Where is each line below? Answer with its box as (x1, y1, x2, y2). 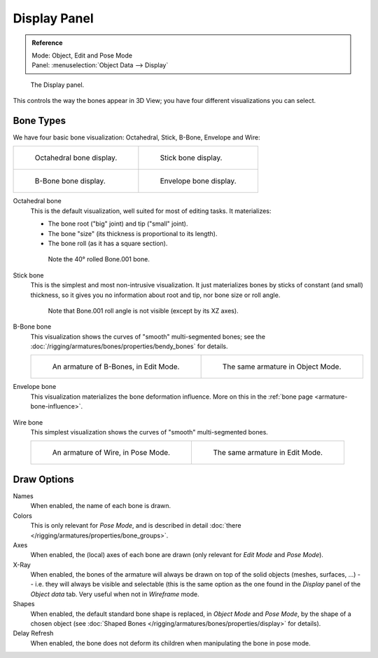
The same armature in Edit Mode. (213, 448, 323, 458)
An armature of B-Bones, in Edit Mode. (52, 362, 180, 371)
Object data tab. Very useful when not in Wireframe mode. (30, 589, 199, 598)
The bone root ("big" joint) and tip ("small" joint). (48, 219, 188, 228)
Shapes (13, 600, 35, 608)
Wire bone (13, 418, 43, 427)
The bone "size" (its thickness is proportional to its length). (48, 229, 218, 238)
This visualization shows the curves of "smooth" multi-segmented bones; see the (30, 332, 266, 341)
